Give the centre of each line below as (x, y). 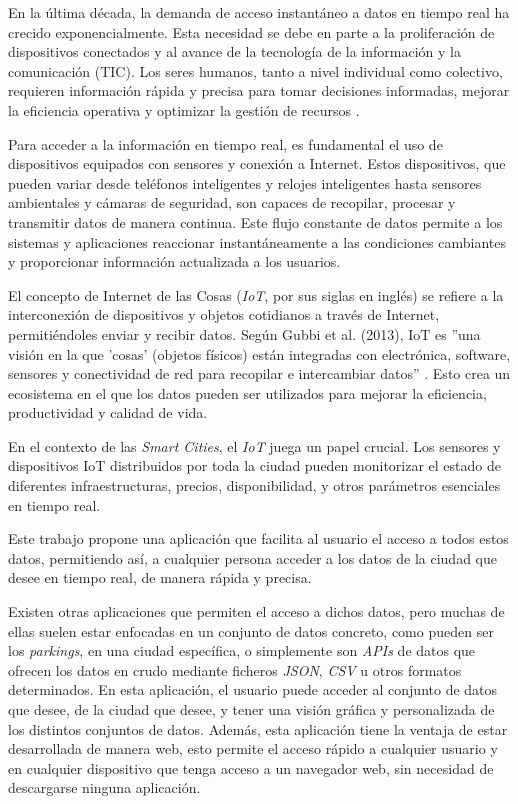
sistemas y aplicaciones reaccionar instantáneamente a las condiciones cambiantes (257, 241)
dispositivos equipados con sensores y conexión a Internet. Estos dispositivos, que (257, 163)
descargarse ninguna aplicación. (104, 787)
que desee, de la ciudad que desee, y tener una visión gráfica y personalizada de (251, 709)
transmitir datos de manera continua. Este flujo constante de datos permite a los (255, 221)
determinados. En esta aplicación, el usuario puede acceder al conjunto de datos (253, 689)
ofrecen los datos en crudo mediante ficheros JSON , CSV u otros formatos (235, 669)
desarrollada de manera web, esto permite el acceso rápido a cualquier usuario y (253, 748)
